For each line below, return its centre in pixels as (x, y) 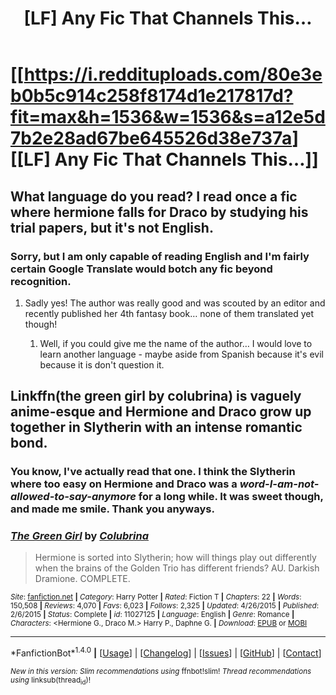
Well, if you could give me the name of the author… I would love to (176, 343)
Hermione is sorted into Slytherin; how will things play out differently (175, 558)
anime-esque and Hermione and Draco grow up (161, 412)
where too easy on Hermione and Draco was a (124, 484)
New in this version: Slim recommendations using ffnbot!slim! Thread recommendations (161, 672)
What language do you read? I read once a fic (154, 196)
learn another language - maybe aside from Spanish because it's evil (181, 354)
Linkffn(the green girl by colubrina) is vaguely (156, 396)
